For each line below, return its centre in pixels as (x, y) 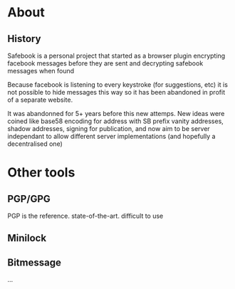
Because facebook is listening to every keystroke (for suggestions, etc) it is (117, 85)
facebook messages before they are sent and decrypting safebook (105, 63)
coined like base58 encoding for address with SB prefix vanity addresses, (116, 121)
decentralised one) (35, 144)
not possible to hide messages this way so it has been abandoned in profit (116, 92)
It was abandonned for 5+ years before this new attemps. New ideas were (116, 114)
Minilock (27, 238)
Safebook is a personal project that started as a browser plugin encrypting (116, 56)
